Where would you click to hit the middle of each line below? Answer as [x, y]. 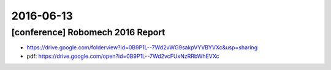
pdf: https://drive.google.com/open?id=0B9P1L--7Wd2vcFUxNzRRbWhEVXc [123, 56]
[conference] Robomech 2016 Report [88, 32]
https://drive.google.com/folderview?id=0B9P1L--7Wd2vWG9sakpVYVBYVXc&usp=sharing [142, 47]
